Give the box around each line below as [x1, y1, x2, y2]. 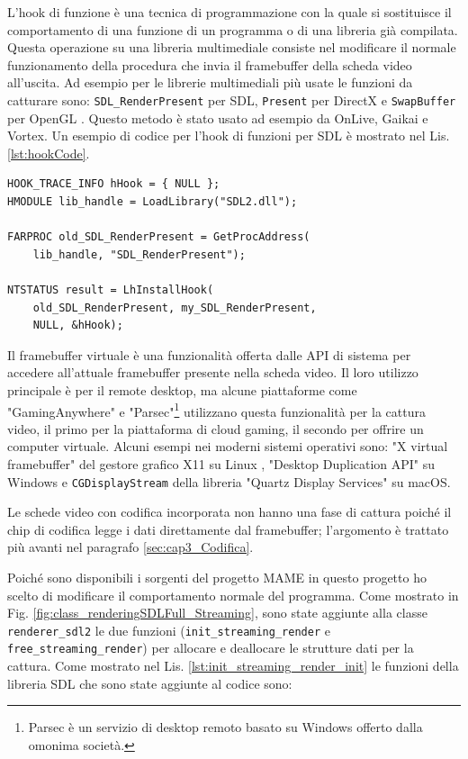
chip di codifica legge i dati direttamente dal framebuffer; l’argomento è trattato [7, 520, 449, 538]
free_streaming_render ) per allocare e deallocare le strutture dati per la [7, 638, 414, 657]
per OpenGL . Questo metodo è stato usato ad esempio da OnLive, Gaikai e [7, 108, 428, 127]
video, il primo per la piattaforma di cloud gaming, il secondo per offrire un [7, 419, 424, 438]
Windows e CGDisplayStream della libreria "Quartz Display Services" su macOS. [7, 472, 451, 491]
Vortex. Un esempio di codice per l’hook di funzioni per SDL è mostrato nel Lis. [7, 126, 450, 145]
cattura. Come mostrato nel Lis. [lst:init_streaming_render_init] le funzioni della [7, 656, 459, 675]
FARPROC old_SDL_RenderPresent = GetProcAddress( [7, 230, 310, 244]
